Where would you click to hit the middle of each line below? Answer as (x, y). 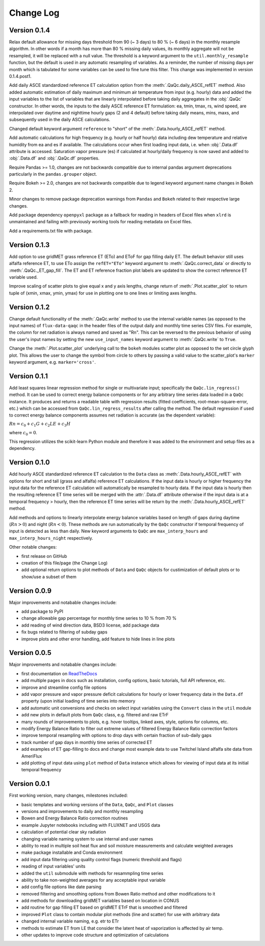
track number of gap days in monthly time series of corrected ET (87, 742)
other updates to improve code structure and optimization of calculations (95, 935)
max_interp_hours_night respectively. (51, 538)
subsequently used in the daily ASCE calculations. (60, 120)
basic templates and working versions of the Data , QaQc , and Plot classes (97, 804)
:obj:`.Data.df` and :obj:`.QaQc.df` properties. (54, 158)
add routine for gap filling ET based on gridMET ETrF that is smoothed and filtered (104, 907)
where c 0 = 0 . (23, 433)
